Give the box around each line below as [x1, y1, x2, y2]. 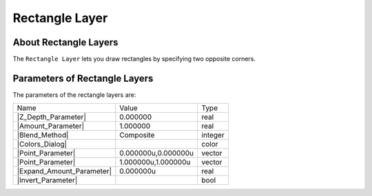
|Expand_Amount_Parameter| [17, 166, 112, 176]
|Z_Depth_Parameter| [17, 112, 86, 122]
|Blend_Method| [17, 131, 69, 140]
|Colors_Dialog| [17, 140, 68, 149]
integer [201, 131, 225, 140]
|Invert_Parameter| [17, 175, 78, 185]
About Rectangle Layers [12, 36, 118, 48]
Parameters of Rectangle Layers [12, 72, 154, 84]
